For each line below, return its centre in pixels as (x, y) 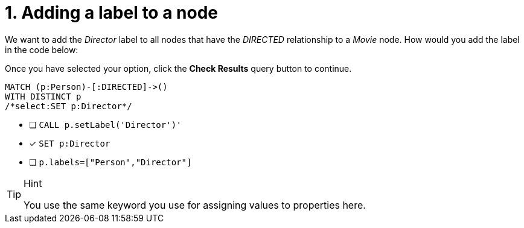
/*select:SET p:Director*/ (69, 106)
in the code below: (42, 49)
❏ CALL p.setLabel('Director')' (105, 124)
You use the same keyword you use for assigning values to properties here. (195, 205)
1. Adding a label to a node (111, 13)
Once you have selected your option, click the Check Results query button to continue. (178, 68)
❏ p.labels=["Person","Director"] (110, 162)
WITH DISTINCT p (43, 96)
